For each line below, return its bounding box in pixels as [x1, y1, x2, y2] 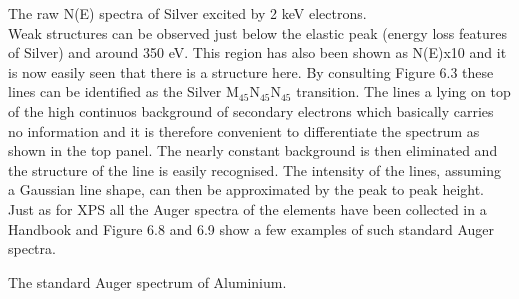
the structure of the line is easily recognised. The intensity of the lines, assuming [8, 159, 502, 180]
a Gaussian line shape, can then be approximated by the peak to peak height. [8, 179, 484, 200]
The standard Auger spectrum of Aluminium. [8, 271, 287, 292]
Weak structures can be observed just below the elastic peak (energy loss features [8, 22, 507, 43]
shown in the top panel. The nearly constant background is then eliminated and [8, 140, 498, 161]
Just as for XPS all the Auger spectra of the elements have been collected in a [8, 198, 487, 219]
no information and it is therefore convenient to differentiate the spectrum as [8, 120, 480, 141]
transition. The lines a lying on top [296, 81, 511, 102]
